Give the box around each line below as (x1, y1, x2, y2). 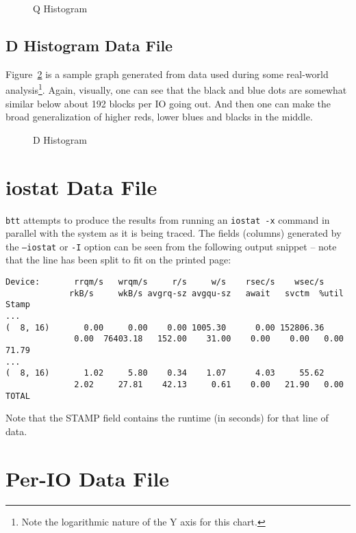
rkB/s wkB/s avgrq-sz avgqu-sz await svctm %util (69, 288, 344, 298)
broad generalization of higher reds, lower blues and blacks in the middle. (5, 109, 313, 124)
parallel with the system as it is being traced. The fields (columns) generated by (5, 226, 342, 240)
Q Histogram (33, 1, 88, 15)
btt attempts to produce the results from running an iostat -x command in (5, 212, 330, 226)
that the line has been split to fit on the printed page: (5, 252, 231, 267)
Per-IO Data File (5, 464, 170, 492)
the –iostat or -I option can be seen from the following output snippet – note (5, 239, 337, 253)
